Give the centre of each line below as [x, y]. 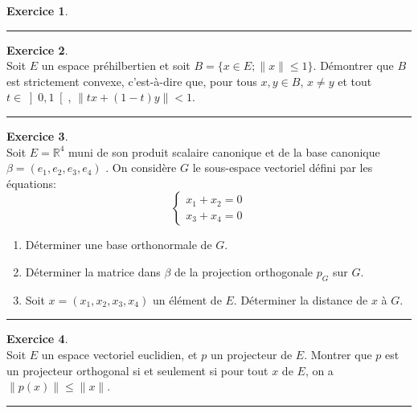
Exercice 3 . [37, 135]
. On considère [141, 168]
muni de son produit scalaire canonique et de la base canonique [224, 151]
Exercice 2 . [37, 49]
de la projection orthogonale [244, 271]
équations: [31, 183]
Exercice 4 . [37, 339]
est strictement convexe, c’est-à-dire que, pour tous [132, 81]
